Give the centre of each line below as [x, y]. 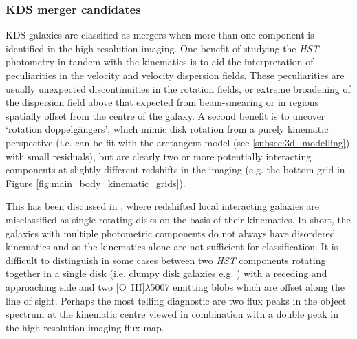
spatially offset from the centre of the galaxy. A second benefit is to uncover [165, 115]
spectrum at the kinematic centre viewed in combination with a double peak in [172, 314]
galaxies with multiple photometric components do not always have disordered [171, 233]
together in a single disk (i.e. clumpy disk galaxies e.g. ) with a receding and [166, 273]
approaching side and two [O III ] [75, 286]
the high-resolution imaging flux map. [85, 327]
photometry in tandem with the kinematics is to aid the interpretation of [160, 62]
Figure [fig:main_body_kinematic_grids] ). [96, 183]
